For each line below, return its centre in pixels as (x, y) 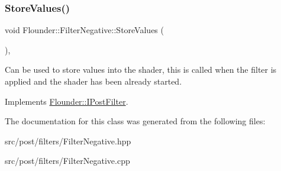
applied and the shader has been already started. (93, 81)
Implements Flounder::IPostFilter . (67, 101)
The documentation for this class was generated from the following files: (135, 121)
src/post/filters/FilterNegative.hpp (68, 141)
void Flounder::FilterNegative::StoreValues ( (84, 30)
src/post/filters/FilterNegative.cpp (67, 161)
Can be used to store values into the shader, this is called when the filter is (141, 70)
